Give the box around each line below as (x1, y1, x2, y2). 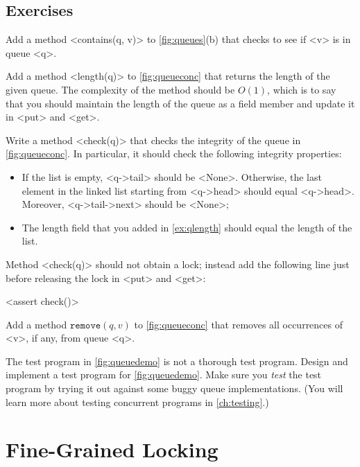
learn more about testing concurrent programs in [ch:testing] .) (6, 394, 269, 409)
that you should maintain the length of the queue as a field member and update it (6, 96, 355, 110)
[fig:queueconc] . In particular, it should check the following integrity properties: (6, 146, 342, 161)
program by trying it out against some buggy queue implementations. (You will (6, 381, 343, 396)
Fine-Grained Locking (6, 435, 218, 464)
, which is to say (267, 82, 336, 96)
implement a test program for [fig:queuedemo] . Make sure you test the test (6, 367, 322, 382)
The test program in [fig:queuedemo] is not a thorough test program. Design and (6, 353, 348, 368)
